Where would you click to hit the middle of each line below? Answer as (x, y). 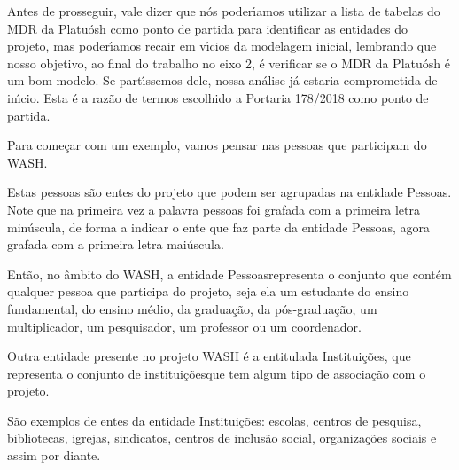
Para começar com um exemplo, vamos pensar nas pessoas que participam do (217, 145)
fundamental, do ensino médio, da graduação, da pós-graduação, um (192, 308)
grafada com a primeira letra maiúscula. (116, 244)
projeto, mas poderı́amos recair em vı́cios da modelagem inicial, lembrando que (222, 46)
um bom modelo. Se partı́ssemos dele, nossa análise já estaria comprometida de (222, 80)
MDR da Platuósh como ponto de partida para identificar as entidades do (208, 28)
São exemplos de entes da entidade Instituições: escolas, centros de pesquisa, (214, 420)
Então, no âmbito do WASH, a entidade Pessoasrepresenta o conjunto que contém (229, 274)
